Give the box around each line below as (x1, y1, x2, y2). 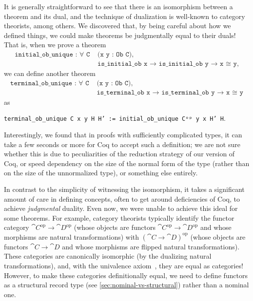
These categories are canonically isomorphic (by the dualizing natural (4, 251, 212, 261)
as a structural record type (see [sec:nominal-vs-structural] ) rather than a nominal (4, 280, 249, 290)
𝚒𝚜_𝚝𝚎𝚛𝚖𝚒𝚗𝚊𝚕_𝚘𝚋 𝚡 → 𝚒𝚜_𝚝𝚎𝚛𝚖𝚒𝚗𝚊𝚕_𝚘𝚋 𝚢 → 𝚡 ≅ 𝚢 (97, 89, 243, 96)
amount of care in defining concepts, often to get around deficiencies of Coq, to (4, 193, 240, 204)
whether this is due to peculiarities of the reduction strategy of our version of (4, 149, 235, 159)
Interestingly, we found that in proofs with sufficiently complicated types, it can (4, 129, 242, 139)
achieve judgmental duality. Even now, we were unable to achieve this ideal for (4, 203, 238, 213)
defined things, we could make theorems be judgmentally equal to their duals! (4, 30, 236, 40)
